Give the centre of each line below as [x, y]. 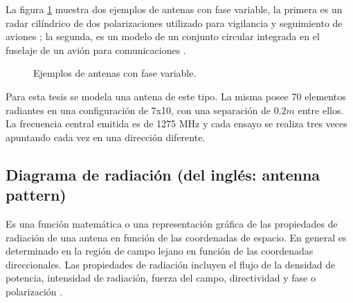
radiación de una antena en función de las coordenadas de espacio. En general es [176, 237]
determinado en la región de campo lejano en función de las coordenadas [160, 251]
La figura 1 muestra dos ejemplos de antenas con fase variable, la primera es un [174, 9]
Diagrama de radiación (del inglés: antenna [163, 174]
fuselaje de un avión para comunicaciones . [96, 49]
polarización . [34, 291]
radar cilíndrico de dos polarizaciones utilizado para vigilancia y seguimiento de [174, 22]
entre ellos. [321, 110]
